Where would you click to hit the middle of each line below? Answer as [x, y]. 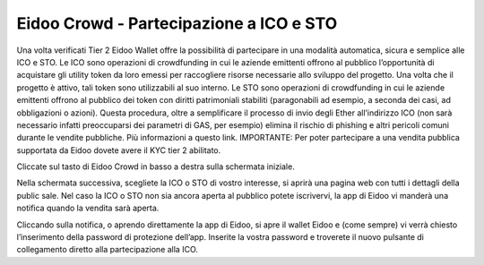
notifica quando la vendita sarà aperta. [88, 208]
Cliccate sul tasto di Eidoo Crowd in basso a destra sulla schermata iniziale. [156, 167]
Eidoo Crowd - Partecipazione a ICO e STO [177, 23]
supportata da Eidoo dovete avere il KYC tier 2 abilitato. [119, 150]
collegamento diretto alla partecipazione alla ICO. [108, 250]
